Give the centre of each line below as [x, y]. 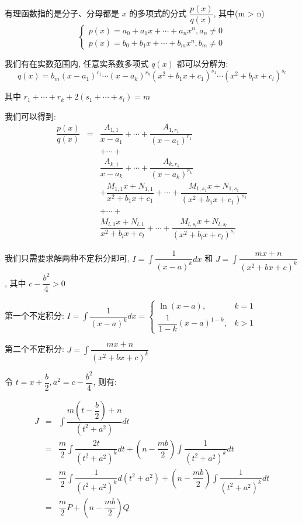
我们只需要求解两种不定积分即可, [67, 258]
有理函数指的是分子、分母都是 [62, 13]
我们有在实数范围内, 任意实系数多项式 [77, 64]
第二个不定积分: [34, 349]
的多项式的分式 [158, 13]
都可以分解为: [202, 64]
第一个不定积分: [34, 315]
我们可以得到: [30, 116]
